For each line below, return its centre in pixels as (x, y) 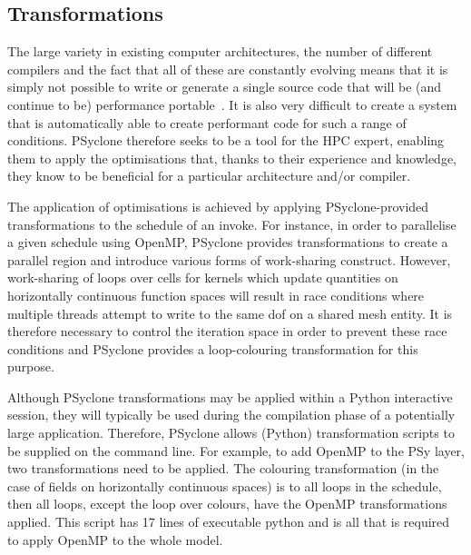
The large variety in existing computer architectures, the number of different (220, 51)
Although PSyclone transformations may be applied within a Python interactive (230, 396)
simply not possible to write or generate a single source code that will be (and (225, 87)
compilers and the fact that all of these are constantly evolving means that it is (228, 69)
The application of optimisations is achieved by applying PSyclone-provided (218, 206)
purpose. (31, 367)
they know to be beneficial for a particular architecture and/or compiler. (209, 176)
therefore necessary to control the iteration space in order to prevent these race (227, 331)
